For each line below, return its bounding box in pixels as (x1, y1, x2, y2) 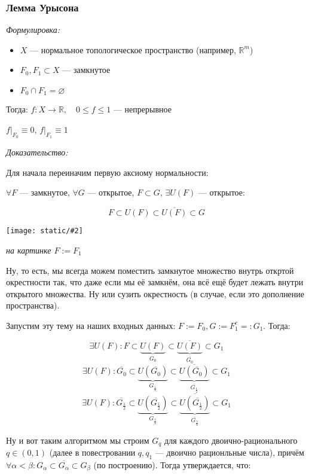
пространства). (6, 299, 60, 312)
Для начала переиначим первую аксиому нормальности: (6, 166, 209, 178)
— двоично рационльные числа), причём (155, 446, 304, 459)
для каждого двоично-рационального (164, 434, 298, 446)
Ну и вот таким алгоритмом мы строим (6, 434, 149, 446)
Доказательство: (6, 146, 68, 158)
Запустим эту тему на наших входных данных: (6, 319, 176, 331)
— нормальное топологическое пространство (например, (30, 43, 236, 56)
